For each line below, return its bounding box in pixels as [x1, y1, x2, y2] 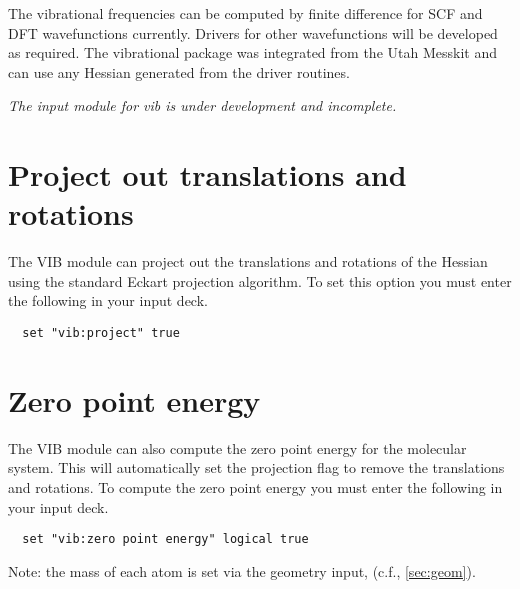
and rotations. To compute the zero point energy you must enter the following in [8, 477, 503, 498]
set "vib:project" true [22, 326, 180, 341]
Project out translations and [8, 154, 407, 195]
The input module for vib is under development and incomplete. [8, 95, 397, 116]
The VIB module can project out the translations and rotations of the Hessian [8, 251, 488, 272]
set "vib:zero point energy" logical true [22, 532, 309, 547]
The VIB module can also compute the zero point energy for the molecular [8, 437, 467, 458]
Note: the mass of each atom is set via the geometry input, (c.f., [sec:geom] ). [8, 560, 476, 581]
